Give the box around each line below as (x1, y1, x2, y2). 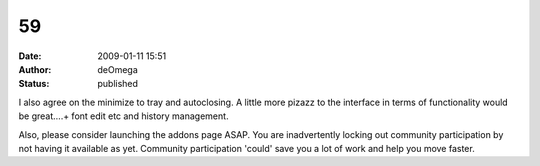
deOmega (97, 63, 139, 75)
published (97, 78, 139, 90)
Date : (18, 50, 42, 62)
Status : (18, 78, 50, 90)
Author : (18, 63, 52, 75)
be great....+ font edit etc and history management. (18, 110, 229, 122)
